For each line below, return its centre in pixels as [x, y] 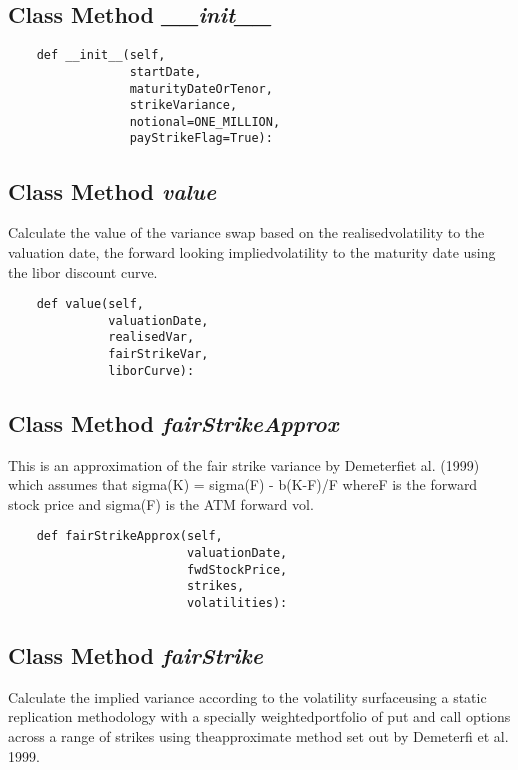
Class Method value [112, 190]
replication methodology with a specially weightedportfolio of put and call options [259, 716]
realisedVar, [151, 337]
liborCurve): [151, 370]
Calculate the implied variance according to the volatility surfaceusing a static [247, 696]
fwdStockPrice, [237, 569]
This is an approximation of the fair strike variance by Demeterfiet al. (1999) [244, 464]
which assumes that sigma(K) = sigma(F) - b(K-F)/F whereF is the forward [243, 484]
